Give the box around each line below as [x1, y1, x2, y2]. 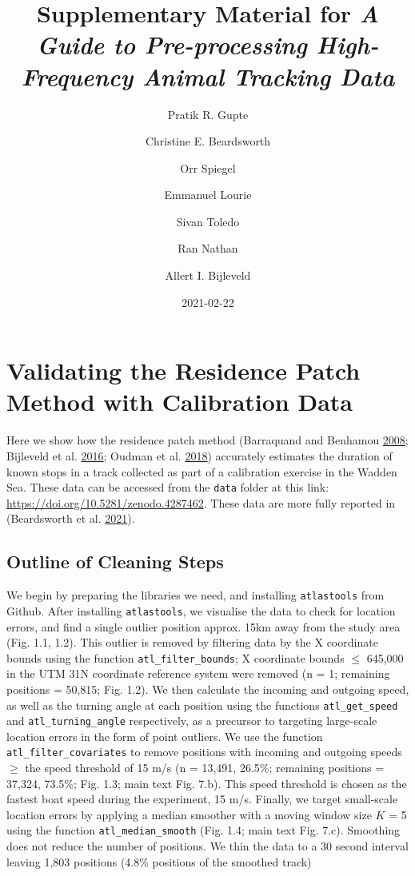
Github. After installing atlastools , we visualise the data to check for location [6, 602, 396, 619]
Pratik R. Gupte [167, 106, 249, 122]
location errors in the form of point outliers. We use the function [6, 727, 323, 744]
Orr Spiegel [180, 159, 236, 176]
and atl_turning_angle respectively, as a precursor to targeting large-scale [6, 712, 377, 729]
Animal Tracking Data [142, 59, 395, 93]
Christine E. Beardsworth [145, 133, 271, 149]
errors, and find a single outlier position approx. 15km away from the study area [6, 618, 401, 635]
